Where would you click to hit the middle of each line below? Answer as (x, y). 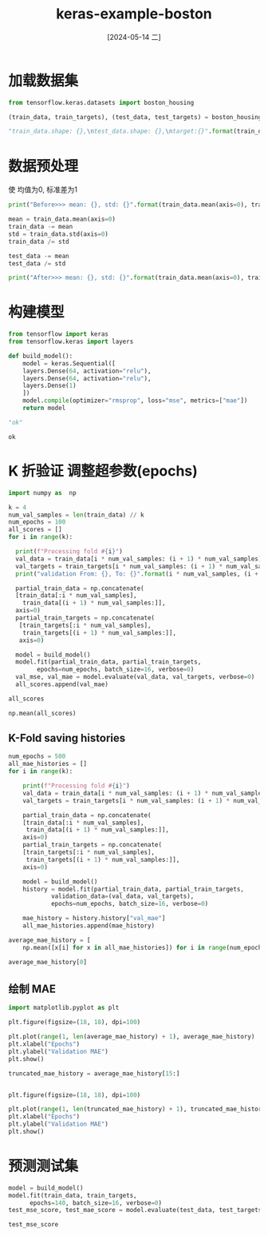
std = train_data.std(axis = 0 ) (59, 234)
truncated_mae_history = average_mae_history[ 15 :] (94, 1073)
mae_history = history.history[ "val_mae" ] (94, 919)
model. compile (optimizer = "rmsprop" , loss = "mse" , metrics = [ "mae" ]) (135, 401)
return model (44, 409)
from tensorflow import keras (59, 334)
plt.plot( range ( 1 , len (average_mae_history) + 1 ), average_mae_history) (132, 1037)
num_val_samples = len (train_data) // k (77, 515)
